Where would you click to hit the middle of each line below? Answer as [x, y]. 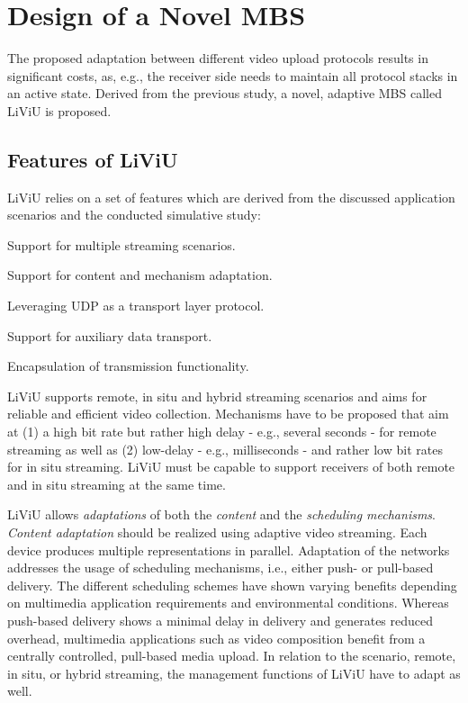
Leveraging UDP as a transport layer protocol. [136, 306]
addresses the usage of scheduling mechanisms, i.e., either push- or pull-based [220, 568]
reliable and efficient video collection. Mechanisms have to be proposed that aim [228, 414]
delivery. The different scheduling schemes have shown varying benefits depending [232, 585]
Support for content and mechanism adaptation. [140, 275]
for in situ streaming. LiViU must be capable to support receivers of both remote [231, 467]
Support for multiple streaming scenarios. [121, 244]
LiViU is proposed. [59, 110]
